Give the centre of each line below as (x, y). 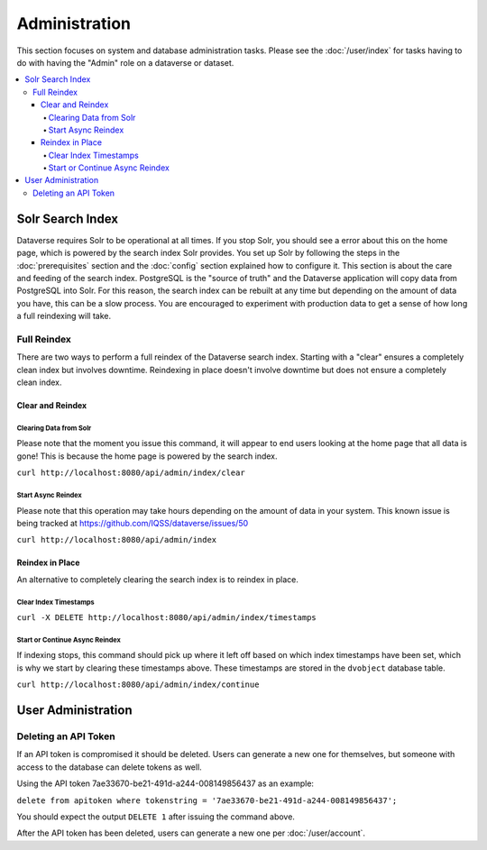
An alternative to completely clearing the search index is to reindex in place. (158, 579)
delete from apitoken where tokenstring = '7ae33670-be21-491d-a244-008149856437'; (207, 800)
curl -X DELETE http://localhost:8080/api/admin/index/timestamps (167, 618)
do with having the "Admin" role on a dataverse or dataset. (125, 62)
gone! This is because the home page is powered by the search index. (147, 456)
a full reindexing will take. (64, 316)
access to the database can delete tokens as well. (109, 767)
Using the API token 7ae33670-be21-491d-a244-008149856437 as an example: (165, 783)
